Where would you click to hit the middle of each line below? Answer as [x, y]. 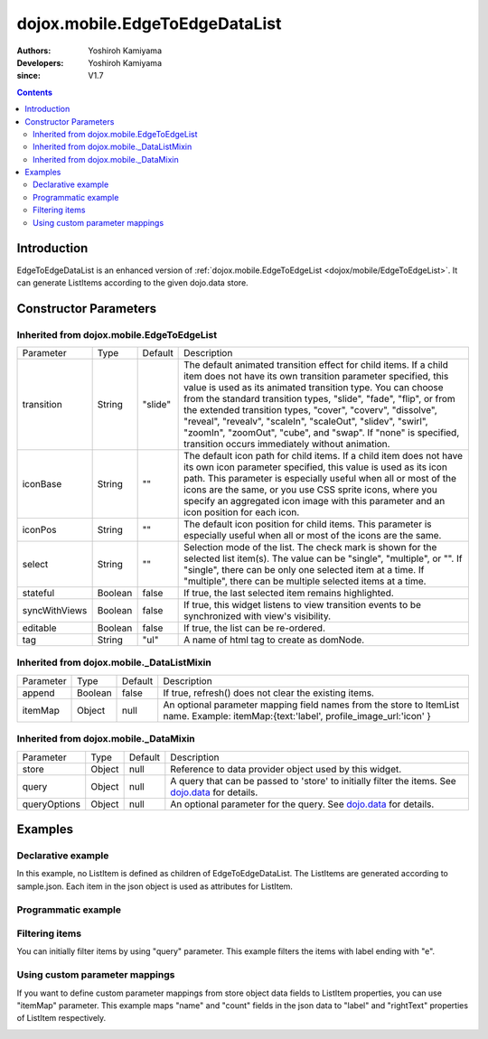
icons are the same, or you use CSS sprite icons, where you [310, 490]
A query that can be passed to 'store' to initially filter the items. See [313, 781]
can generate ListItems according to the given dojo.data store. [132, 282]
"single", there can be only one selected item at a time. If [304, 570]
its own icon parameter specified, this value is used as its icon [315, 467]
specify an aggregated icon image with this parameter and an [314, 501]
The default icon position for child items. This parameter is [308, 524]
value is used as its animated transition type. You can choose [314, 388]
